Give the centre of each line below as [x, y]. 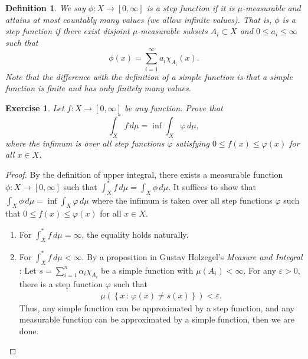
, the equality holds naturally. [135, 234]
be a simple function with [147, 270]
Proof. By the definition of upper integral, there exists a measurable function [144, 174]
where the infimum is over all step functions [85, 143]
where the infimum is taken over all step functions [182, 200]
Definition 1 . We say [45, 8]
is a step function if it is [191, 8]
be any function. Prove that [173, 107]
